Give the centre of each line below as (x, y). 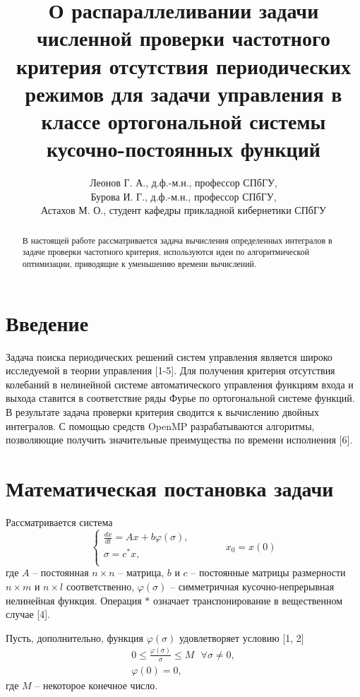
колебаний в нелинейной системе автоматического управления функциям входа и (180, 384)
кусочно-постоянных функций (184, 149)
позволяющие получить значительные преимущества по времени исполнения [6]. (179, 440)
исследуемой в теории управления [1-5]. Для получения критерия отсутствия (170, 370)
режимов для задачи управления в (184, 93)
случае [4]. (28, 614)
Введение (47, 322)
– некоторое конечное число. (96, 685)
